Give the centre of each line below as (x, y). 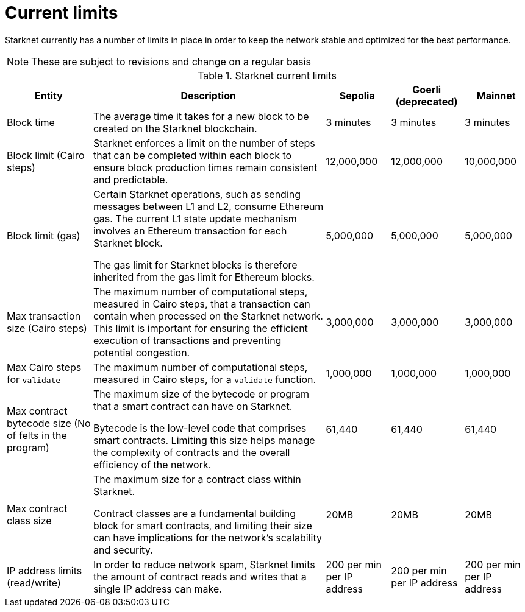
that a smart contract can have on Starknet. (193, 406)
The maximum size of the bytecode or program (201, 394)
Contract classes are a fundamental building (195, 513)
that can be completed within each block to (192, 155)
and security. (123, 550)
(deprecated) (427, 101)
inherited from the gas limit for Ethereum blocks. (204, 277)
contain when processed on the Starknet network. (208, 316)
